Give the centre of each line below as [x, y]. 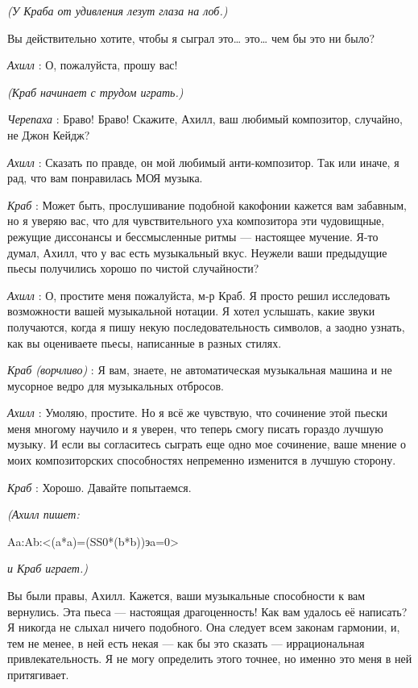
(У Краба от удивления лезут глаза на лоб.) [118, 10]
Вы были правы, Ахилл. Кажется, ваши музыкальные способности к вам [186, 596]
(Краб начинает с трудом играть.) [95, 92]
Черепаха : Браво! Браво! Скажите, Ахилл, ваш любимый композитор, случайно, [205, 119]
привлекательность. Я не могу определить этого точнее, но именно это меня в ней [210, 659]
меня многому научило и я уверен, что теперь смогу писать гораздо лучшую [195, 428]
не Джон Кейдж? [49, 134]
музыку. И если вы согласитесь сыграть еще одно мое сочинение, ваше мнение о [207, 444]
